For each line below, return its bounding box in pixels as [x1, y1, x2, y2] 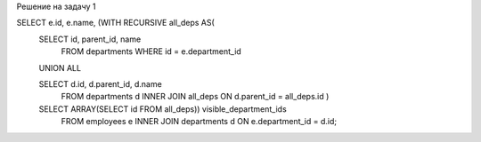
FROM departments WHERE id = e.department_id [61, 46, 242, 57]
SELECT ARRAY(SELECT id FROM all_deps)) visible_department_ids [38, 103, 287, 114]
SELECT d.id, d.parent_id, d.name [38, 78, 162, 89]
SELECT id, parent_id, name [38, 34, 142, 44]
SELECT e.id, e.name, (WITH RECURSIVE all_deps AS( [16, 18, 216, 28]
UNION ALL [38, 62, 82, 73]
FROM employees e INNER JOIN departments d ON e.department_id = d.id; [61, 116, 338, 127]
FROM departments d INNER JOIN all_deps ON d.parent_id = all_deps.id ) [61, 91, 330, 102]
